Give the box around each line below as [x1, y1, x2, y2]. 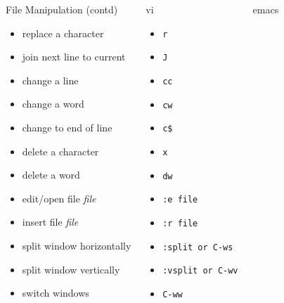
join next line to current [22, 49, 126, 64]
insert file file [22, 214, 79, 229]
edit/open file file [22, 191, 96, 205]
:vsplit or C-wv [162, 266, 238, 276]
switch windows [22, 285, 89, 300]
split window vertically [22, 262, 120, 276]
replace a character [22, 25, 104, 40]
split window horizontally [22, 238, 131, 252]
